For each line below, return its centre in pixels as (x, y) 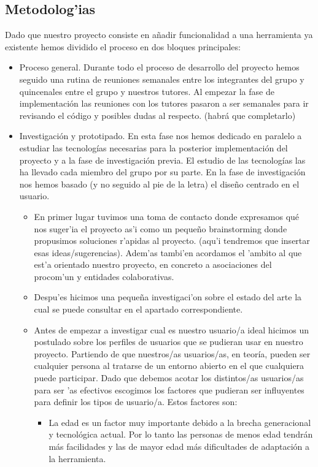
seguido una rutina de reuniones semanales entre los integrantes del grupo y (162, 79)
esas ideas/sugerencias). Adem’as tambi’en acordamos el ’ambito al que (168, 252)
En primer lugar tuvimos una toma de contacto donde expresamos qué (167, 216)
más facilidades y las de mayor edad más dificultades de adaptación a (179, 446)
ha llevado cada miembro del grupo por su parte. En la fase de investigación (162, 172)
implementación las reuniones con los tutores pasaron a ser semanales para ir (164, 103)
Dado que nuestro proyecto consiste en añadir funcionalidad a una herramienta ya (159, 35)
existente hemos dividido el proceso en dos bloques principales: (123, 46)
